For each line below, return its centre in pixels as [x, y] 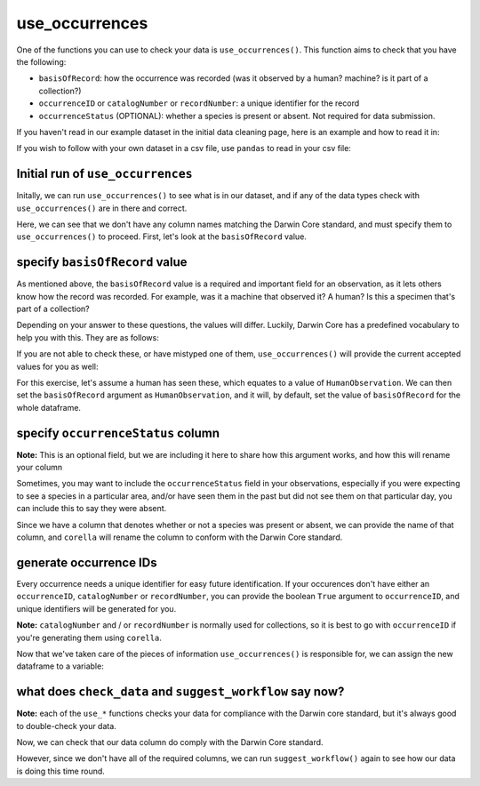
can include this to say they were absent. [92, 509]
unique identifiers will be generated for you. [96, 608]
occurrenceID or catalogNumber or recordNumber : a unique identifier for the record [199, 103]
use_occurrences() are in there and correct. [102, 208]
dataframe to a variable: [60, 666]
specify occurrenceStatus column [118, 433]
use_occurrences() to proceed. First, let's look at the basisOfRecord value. [161, 237]
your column [40, 468]
